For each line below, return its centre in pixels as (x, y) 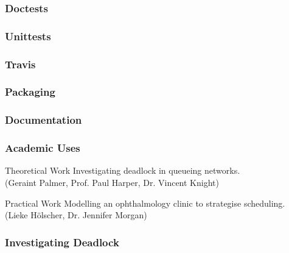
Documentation (44, 120)
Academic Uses (43, 148)
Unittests (28, 36)
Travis (20, 64)
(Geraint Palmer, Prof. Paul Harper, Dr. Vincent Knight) (112, 183)
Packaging (30, 92)
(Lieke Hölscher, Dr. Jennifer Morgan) (76, 215)
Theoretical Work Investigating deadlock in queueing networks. (123, 170)
